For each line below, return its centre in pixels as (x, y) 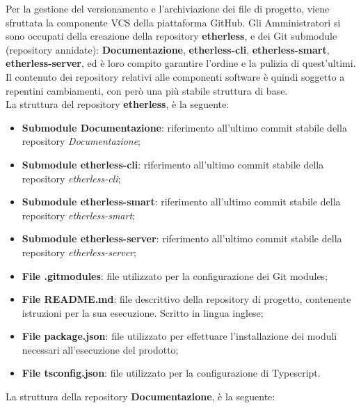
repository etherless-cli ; (71, 178)
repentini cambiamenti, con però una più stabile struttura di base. (147, 90)
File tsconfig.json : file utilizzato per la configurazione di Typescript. (171, 373)
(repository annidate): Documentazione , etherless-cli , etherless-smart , (168, 49)
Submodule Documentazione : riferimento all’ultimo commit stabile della (184, 127)
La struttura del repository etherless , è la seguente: (118, 104)
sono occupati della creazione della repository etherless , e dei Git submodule (171, 36)
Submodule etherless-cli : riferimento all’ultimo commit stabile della (173, 164)
